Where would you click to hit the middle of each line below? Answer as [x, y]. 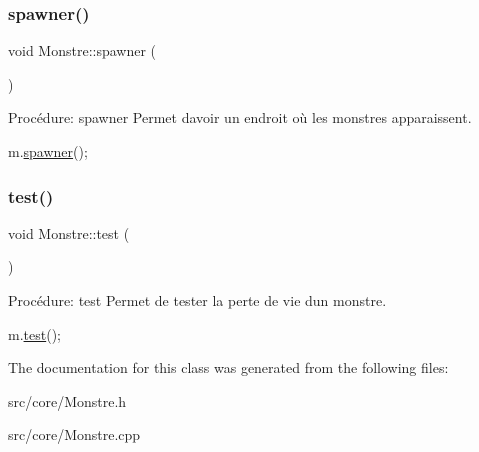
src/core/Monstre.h [67, 400]
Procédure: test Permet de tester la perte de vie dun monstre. [197, 300]
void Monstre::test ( [69, 232]
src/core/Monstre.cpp [74, 434]
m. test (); [34, 333]
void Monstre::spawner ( [82, 50]
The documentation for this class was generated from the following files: [228, 367]
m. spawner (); [48, 151]
